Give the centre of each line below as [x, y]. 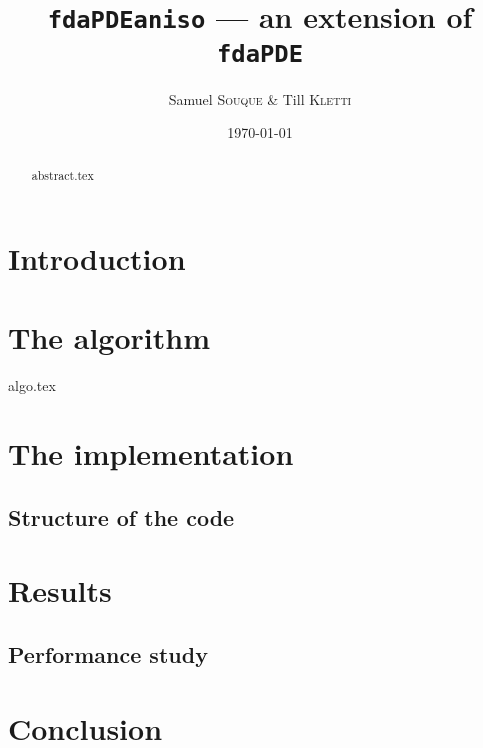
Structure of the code [121, 516]
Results [60, 590]
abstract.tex [62, 174]
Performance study [108, 654]
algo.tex [32, 384]
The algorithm [109, 336]
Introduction [97, 258]
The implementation [151, 453]
